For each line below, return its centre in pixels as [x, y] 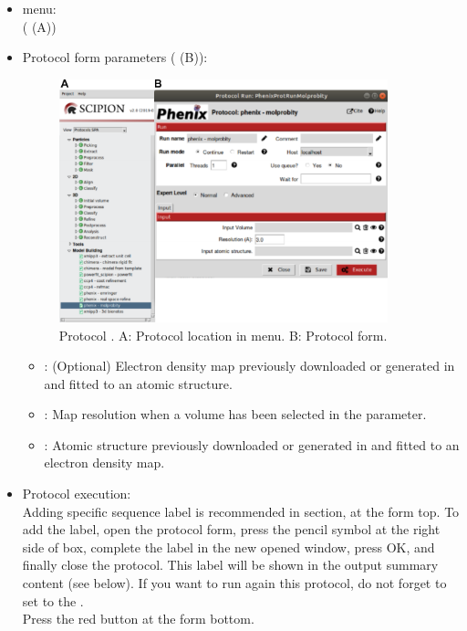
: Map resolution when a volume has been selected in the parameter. [235, 414]
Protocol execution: [77, 494]
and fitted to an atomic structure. [138, 383]
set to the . [53, 600]
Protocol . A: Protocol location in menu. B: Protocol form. [223, 335]
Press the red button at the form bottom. [138, 619]
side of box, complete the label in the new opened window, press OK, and [228, 547]
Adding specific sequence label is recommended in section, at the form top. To [241, 511]
